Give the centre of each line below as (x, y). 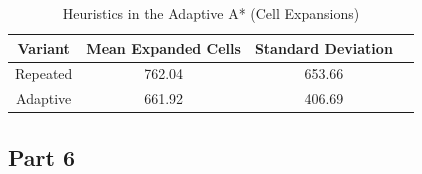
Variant (43, 47)
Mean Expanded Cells (163, 47)
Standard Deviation (323, 47)
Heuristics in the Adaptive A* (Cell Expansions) (211, 13)
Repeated (44, 73)
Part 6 (42, 156)
